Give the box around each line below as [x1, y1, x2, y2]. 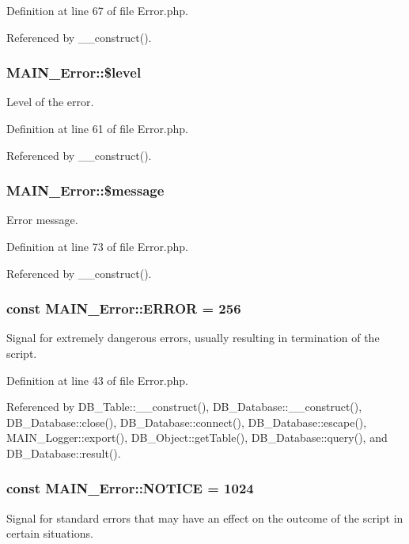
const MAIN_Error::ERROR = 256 [6, 299, 241, 318]
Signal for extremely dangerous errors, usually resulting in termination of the [6, 329, 380, 346]
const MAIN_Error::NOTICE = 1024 [6, 478, 254, 498]
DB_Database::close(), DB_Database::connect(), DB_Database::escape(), [6, 413, 367, 430]
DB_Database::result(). [6, 444, 121, 461]
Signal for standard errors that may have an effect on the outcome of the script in [6, 509, 403, 526]
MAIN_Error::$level [6, 63, 142, 82]
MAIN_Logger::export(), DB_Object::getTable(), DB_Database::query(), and [6, 429, 388, 446]
